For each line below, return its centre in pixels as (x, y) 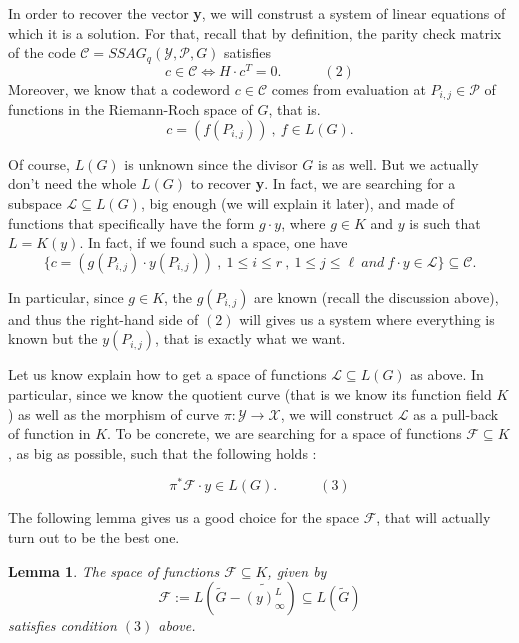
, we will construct (337, 413)
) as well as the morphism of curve (114, 413)
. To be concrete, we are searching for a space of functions (284, 433)
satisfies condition (62, 625)
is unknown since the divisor (211, 163)
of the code (42, 52)
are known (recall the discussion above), (376, 296)
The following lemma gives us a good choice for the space (183, 517)
